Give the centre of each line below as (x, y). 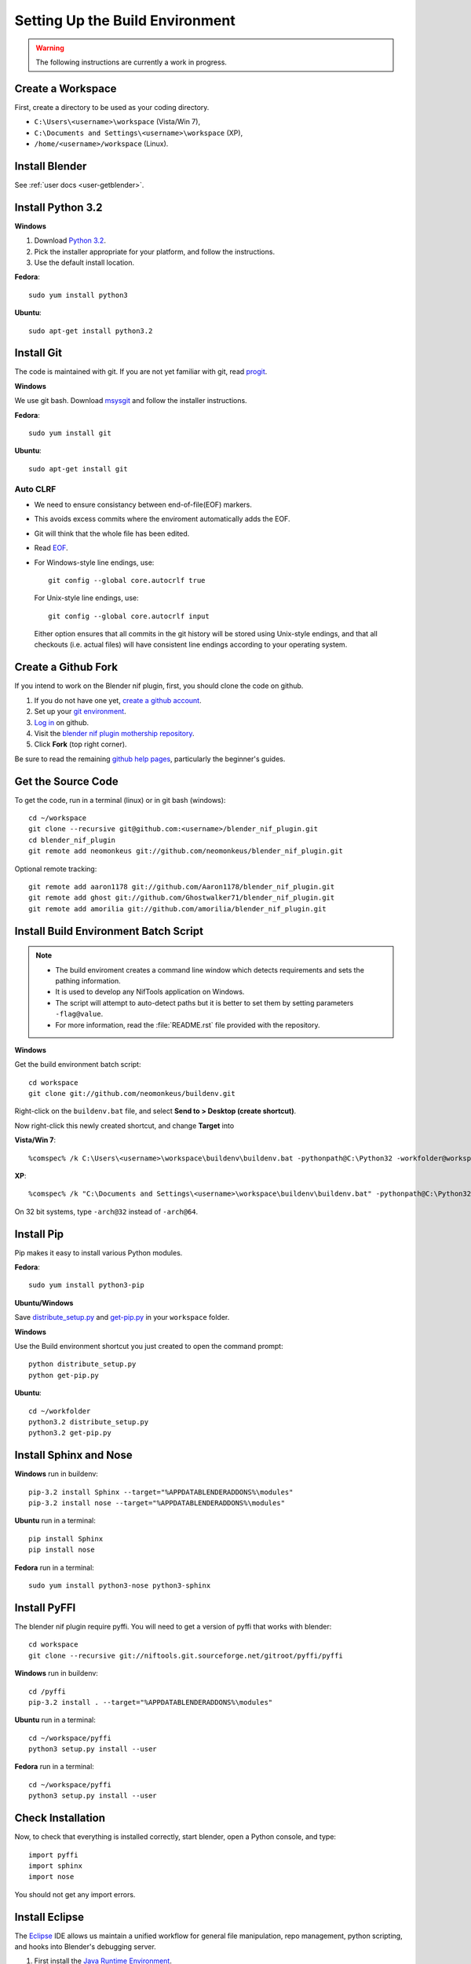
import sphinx (55, 1865)
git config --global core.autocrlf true (127, 580)
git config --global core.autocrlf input (129, 616)
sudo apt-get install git (78, 469)
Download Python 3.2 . (70, 240)
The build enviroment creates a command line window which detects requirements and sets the (210, 969)
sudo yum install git (70, 433)
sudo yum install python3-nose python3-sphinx (120, 1586)
